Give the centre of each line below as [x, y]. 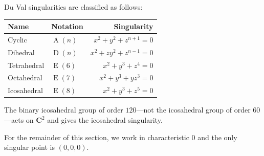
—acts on [19, 120]
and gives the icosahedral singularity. [105, 120]
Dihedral [21, 52]
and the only [217, 137]
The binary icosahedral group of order [64, 110]
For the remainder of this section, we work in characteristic [97, 137]
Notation [67, 26]
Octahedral [25, 77]
